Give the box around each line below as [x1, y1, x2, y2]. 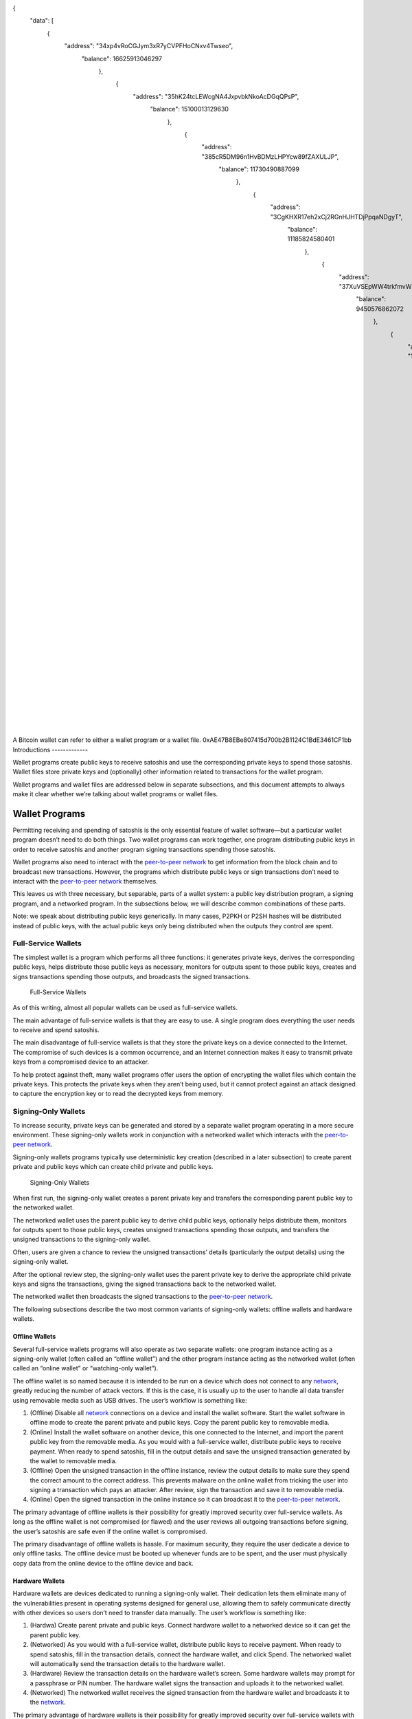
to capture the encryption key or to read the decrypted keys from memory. [12, 1090, 224, 1098]
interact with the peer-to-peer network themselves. [12, 877, 158, 886]
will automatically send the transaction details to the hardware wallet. [30, 1659, 226, 1667]
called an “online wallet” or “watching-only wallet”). [12, 1364, 159, 1372]
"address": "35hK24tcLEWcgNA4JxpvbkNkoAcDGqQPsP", [133, 92, 299, 100]
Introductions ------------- [12, 745, 89, 754]
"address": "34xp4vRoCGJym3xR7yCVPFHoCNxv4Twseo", [64, 42, 233, 50]
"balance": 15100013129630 [150, 105, 229, 113]
